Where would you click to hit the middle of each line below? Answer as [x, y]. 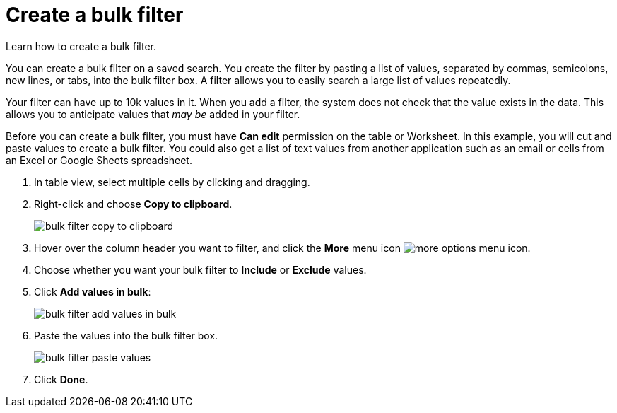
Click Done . [61, 379]
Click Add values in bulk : [93, 291]
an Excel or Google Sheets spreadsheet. [99, 160]
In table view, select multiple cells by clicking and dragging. [172, 182]
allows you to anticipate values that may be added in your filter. [153, 114]
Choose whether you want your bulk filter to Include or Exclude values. [200, 269]
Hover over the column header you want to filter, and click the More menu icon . [282, 248]
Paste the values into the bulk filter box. [126, 335]
